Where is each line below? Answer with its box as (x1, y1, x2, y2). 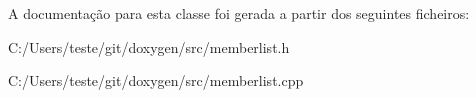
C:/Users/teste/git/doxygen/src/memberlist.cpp (8, 70, 304, 91)
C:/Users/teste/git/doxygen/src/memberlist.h (8, 36, 290, 57)
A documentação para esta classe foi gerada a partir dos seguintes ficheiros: (8, 3, 470, 23)
